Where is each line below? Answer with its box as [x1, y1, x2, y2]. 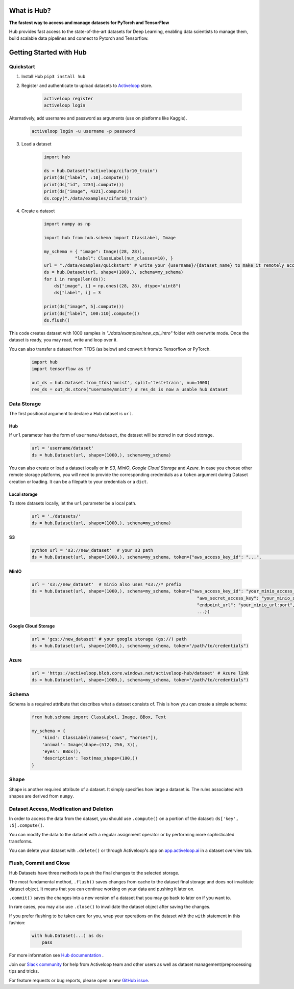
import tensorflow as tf [31, 366, 92, 372]
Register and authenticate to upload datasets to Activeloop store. [21, 83, 153, 88]
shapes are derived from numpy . [9, 793, 74, 799]
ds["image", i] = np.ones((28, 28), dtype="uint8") [54, 283, 181, 288]
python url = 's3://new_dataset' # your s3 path [31, 547, 153, 553]
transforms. [9, 838, 33, 845]
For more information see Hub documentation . [9, 952, 104, 958]
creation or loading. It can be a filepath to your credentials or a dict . [9, 479, 148, 484]
